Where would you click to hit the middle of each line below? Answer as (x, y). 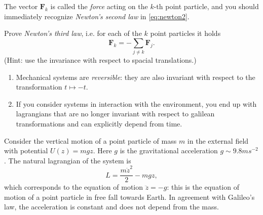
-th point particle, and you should (206, 6)
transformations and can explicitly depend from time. (99, 124)
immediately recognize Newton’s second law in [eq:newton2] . (97, 16)
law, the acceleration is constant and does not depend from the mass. (111, 207)
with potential (26, 150)
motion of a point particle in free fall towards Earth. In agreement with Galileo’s (129, 197)
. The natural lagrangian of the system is (68, 160)
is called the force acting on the (99, 6)
